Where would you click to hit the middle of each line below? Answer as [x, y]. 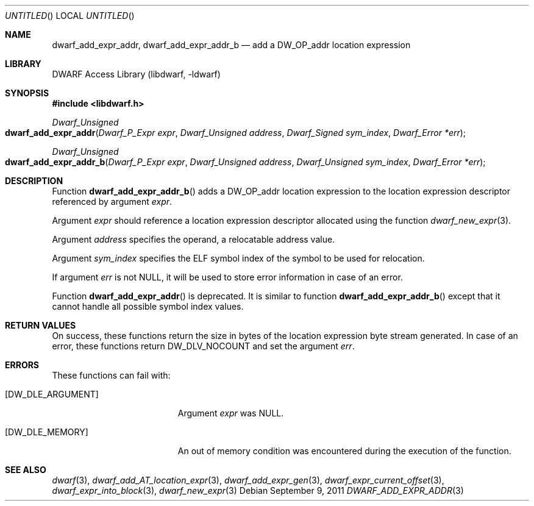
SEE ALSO [26, 470]
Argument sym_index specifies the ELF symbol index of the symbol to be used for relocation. [238, 258]
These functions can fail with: [111, 375]
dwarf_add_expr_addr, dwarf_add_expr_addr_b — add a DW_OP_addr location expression [231, 45]
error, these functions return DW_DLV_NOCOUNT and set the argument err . [203, 346]
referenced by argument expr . [112, 201]
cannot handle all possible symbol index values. [148, 306]
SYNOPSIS [27, 93]
